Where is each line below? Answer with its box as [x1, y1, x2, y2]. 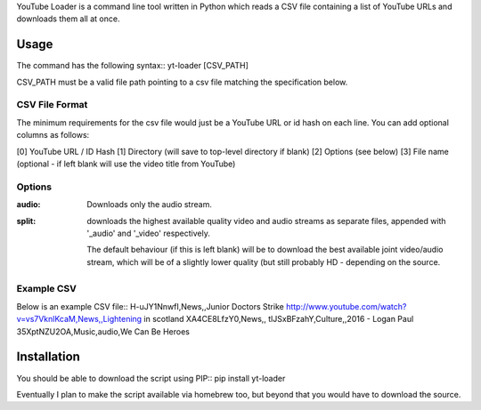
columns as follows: [16, 130, 90, 141]
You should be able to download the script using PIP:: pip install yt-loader [16, 373, 286, 383]
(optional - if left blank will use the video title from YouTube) [16, 158, 236, 169]
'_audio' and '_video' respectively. [86, 228, 211, 238]
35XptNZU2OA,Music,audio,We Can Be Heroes [16, 326, 191, 337]
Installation [16, 350, 80, 365]
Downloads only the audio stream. [86, 199, 213, 210]
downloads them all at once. [16, 13, 120, 24]
